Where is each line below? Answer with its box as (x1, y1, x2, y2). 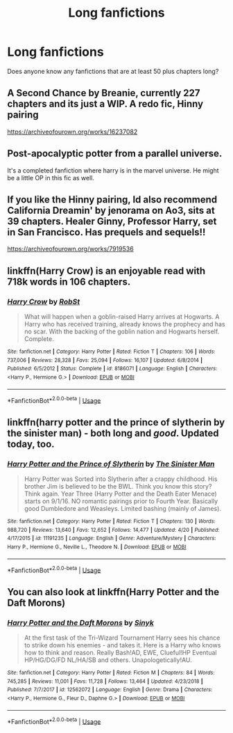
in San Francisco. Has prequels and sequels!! (7, 226, 206, 238)
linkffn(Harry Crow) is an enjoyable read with (7, 265, 206, 276)
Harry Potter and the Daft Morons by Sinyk (7, 617, 154, 627)
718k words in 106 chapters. (7, 276, 131, 287)
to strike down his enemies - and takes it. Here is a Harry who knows (24, 641, 221, 649)
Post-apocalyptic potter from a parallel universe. (7, 148, 223, 159)
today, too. (7, 438, 55, 450)
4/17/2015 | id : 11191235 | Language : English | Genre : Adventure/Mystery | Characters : (7, 535, 216, 542)
